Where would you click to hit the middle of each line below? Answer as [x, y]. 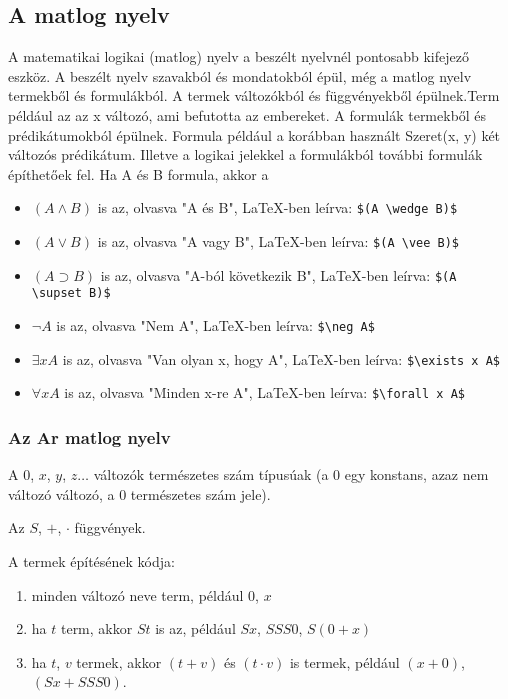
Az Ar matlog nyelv [89, 436]
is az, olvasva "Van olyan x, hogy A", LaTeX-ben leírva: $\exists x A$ [281, 358]
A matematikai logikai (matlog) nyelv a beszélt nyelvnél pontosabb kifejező [238, 56]
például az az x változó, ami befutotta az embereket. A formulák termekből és [247, 114]
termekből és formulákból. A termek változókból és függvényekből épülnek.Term [254, 95]
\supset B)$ [71, 293]
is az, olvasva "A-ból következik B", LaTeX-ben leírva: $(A [278, 274]
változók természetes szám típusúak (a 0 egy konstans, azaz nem [291, 474]
